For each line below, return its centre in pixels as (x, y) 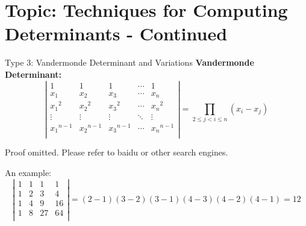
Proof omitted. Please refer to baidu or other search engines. (117, 152)
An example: (28, 172)
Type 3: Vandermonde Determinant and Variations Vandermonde (130, 62)
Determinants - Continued (116, 33)
